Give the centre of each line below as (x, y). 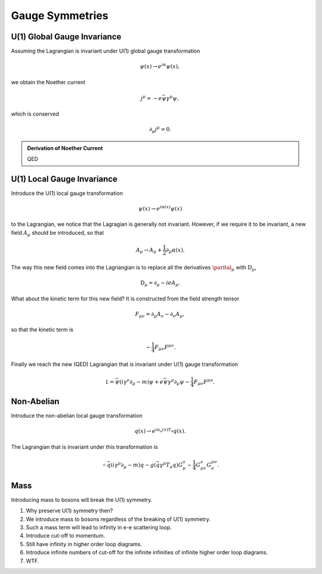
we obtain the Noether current (48, 82)
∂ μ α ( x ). (175, 250)
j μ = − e (151, 97)
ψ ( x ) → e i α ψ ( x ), (160, 66)
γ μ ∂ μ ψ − (179, 382)
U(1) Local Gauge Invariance (64, 179)
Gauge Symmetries (60, 15)
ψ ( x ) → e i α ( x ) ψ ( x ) (160, 208)
